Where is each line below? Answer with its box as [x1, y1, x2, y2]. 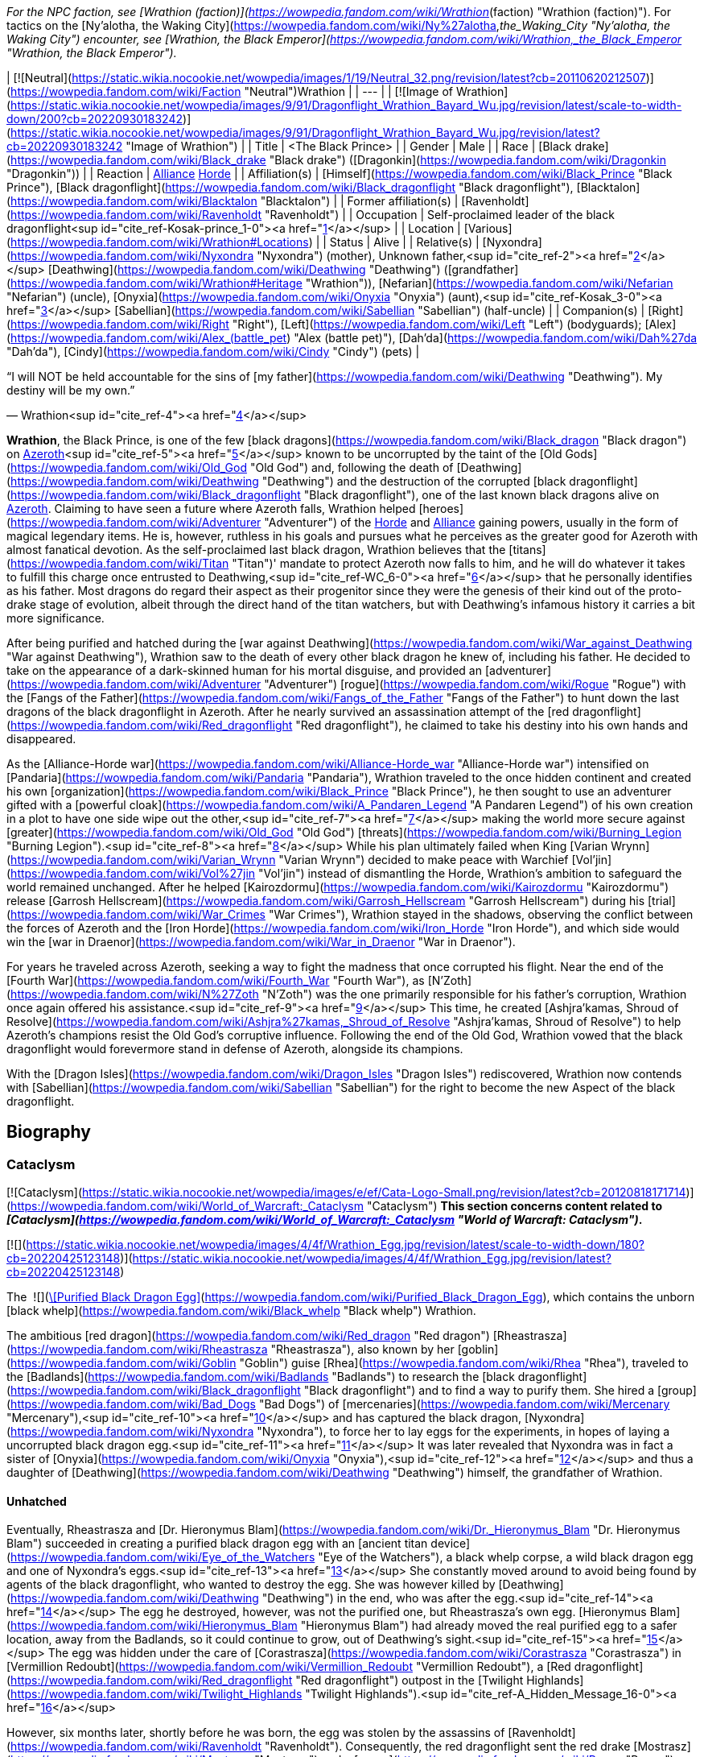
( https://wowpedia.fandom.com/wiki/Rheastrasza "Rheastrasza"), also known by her [6, 1342, 455, 1357]
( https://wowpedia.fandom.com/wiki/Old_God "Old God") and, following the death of [6, 461, 454, 474]
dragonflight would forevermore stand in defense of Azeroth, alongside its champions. [6, 1042, 463, 1056]
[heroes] [418, 502, 464, 515]
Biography [6, 1122, 91, 1143]
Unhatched [6, 1494, 67, 1508]
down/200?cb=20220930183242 [6, 112, 183, 126]
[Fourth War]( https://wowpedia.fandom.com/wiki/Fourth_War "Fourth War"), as [6, 974, 425, 987]
